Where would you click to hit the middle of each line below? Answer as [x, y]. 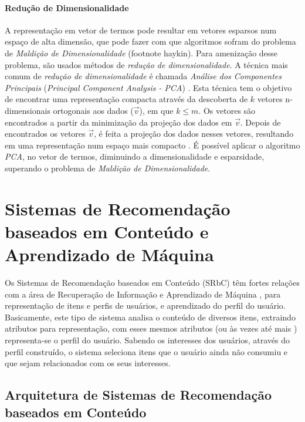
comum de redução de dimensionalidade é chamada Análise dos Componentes [143, 76]
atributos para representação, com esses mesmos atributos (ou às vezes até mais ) [151, 328]
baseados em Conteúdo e [107, 231]
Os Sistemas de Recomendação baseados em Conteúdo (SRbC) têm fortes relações [152, 283]
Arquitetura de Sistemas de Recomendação [138, 395]
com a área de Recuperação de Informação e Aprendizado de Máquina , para [143, 294]
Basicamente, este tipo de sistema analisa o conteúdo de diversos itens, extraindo [150, 317]
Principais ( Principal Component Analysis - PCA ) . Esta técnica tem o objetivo [148, 87]
